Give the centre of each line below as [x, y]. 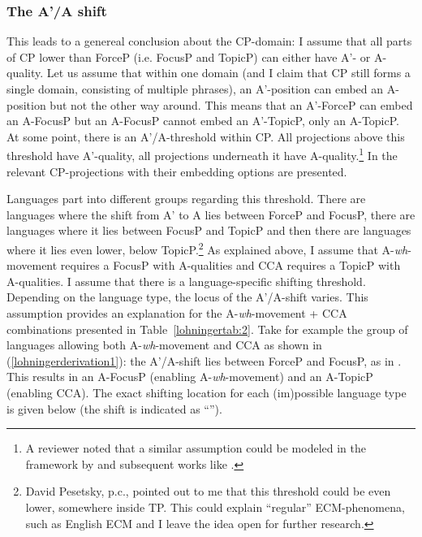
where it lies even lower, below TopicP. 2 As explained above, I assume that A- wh [207, 248]
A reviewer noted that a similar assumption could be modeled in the [196, 448]
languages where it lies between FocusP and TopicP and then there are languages [209, 230]
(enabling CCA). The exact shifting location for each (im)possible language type [207, 392]
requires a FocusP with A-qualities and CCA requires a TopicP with [230, 265]
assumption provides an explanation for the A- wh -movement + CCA [177, 313]
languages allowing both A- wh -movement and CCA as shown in [164, 345]
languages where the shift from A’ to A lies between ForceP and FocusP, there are [211, 214]
